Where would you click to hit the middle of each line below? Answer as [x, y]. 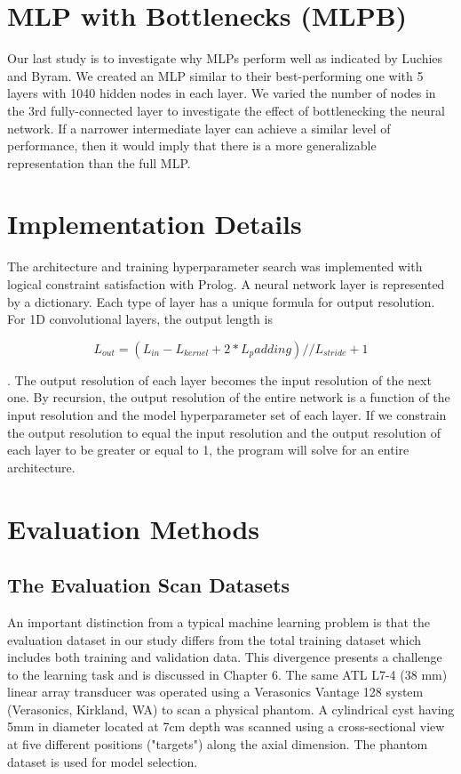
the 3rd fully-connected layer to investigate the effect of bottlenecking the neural [226, 110]
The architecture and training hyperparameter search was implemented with [215, 266]
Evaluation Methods [134, 528]
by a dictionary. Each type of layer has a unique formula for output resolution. [221, 301]
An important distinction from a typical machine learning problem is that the [219, 621]
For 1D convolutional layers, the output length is [140, 319]
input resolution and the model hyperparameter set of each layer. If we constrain [227, 414]
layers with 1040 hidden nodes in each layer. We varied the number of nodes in [222, 93]
